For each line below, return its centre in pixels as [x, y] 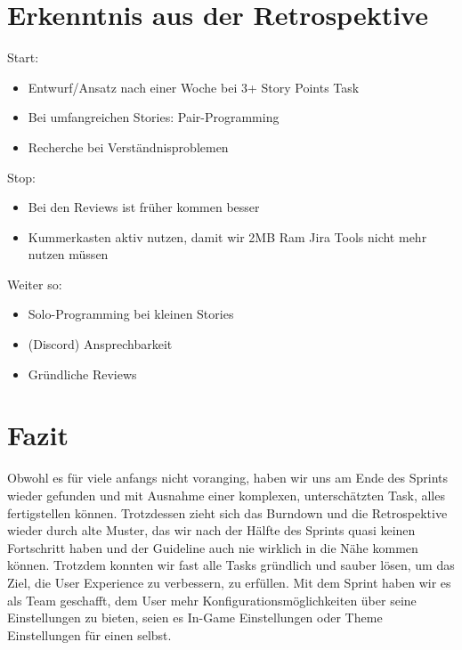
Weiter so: [35, 284]
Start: [23, 57]
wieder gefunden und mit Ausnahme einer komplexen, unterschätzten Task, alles [226, 495]
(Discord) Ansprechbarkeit [100, 344]
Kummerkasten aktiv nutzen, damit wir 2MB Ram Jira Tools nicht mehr [227, 236]
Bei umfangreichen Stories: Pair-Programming [154, 117]
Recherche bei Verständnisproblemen [128, 146]
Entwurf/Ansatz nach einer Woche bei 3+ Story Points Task [194, 87]
